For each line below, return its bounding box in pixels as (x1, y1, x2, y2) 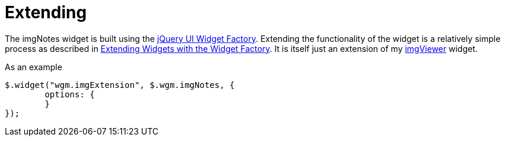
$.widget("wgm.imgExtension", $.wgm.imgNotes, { (5, 80, 235, 90)
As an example (5, 61, 62, 72)
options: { (44, 89, 95, 99)
